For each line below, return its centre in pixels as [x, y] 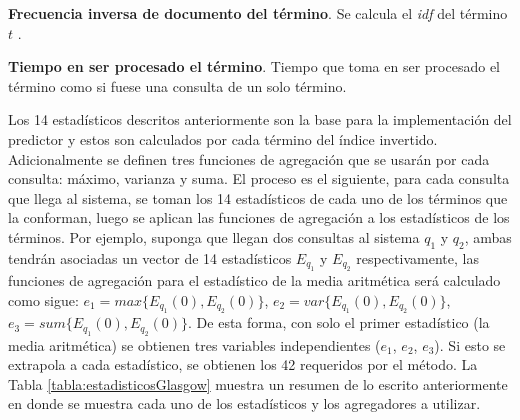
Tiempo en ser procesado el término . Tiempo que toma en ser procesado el [254, 66]
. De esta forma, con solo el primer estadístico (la [339, 322]
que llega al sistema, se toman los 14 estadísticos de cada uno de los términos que [258, 197]
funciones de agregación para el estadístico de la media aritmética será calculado [254, 280]
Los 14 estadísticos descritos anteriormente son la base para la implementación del [260, 119]
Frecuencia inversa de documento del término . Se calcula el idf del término [258, 13]
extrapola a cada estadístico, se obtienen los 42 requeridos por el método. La [243, 364]
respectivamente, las [417, 257]
